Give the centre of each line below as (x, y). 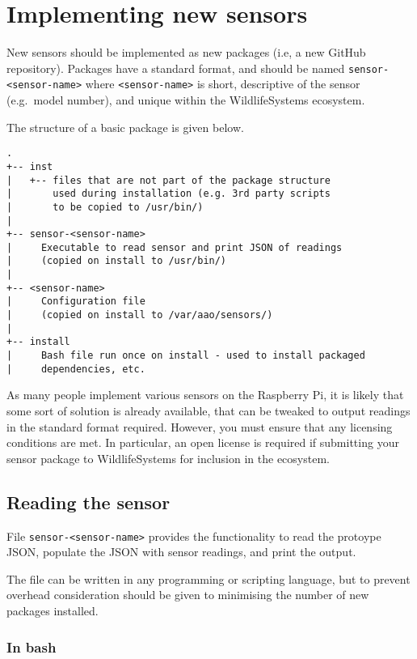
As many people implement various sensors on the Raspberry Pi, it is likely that (205, 395)
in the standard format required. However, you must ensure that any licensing (200, 426)
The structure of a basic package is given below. (125, 127)
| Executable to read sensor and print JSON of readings (175, 247)
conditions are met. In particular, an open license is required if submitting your (203, 442)
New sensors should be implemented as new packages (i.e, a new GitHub (186, 52)
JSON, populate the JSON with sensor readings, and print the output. (181, 552)
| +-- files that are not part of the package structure (168, 180)
